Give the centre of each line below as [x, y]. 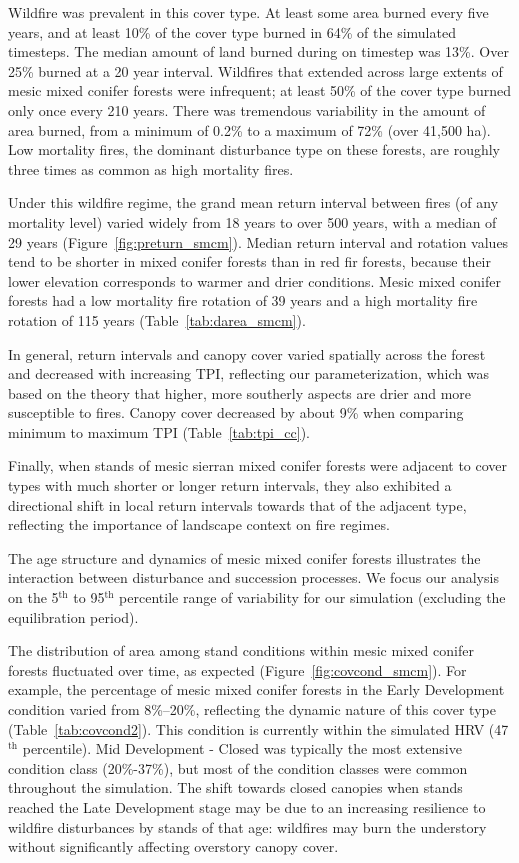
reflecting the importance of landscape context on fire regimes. [199, 524]
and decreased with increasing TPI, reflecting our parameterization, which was [248, 373]
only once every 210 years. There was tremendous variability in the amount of [247, 109]
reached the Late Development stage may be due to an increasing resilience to [247, 806]
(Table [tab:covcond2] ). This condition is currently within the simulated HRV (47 [258, 728]
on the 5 [33, 597]
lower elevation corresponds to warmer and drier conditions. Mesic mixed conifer [254, 280]
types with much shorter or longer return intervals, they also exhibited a [230, 485]
